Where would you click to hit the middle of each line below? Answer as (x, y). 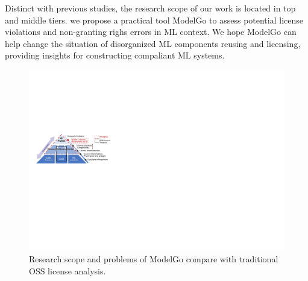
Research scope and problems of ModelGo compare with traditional (154, 258)
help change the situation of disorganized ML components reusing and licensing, (153, 43)
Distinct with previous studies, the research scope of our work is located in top (150, 8)
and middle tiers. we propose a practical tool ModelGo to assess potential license (154, 20)
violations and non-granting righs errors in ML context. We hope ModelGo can (151, 32)
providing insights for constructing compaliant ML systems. (115, 55)
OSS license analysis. (68, 270)
